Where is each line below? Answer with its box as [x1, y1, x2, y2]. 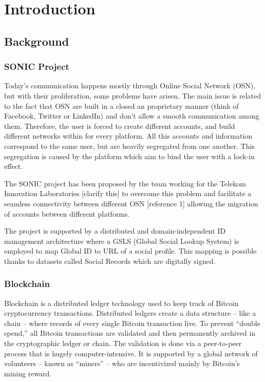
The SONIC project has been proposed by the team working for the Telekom [4, 178, 246, 188]
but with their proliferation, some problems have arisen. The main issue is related [4, 90, 261, 101]
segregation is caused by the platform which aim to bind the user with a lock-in [4, 150, 255, 161]
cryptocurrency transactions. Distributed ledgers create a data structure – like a [4, 308, 256, 318]
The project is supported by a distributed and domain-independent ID [4, 225, 226, 236]
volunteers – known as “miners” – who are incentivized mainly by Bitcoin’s [4, 358, 240, 369]
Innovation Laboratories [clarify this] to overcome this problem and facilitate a [4, 188, 252, 199]
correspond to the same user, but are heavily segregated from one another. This [4, 140, 255, 151]
